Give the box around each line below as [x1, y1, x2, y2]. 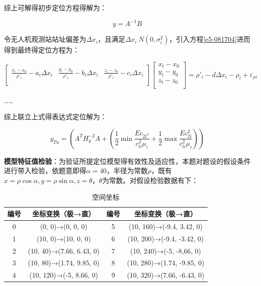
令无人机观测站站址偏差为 [4, 34, 86, 44]
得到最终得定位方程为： [4, 45, 79, 55]
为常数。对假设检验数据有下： [102, 175, 198, 185]
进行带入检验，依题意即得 [4, 165, 86, 176]
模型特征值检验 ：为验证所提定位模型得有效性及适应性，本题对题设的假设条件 [4, 156, 251, 166]
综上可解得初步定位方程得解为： [4, 2, 107, 12]
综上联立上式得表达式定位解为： [4, 111, 107, 122]
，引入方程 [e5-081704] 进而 [169, 34, 251, 44]
